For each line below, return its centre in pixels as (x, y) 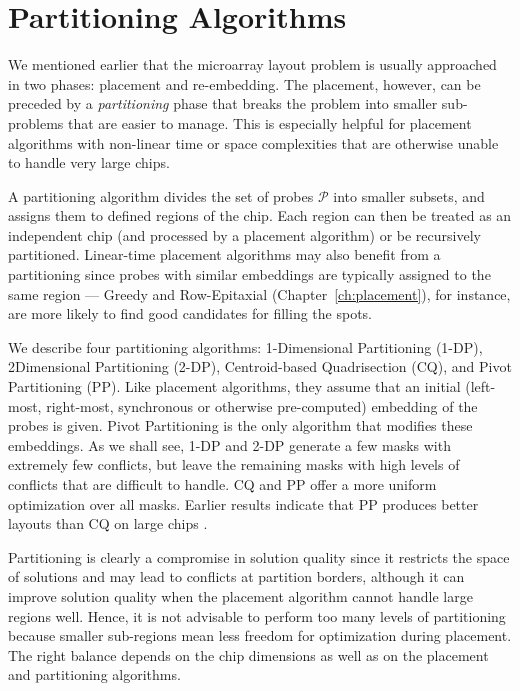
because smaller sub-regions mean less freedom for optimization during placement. (260, 635)
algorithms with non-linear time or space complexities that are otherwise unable (253, 142)
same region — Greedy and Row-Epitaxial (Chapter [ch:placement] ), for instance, (259, 293)
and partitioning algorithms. (94, 674)
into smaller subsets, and (409, 195)
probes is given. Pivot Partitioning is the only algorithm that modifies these (240, 425)
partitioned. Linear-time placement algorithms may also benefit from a (224, 254)
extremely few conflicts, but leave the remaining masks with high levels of (234, 464)
